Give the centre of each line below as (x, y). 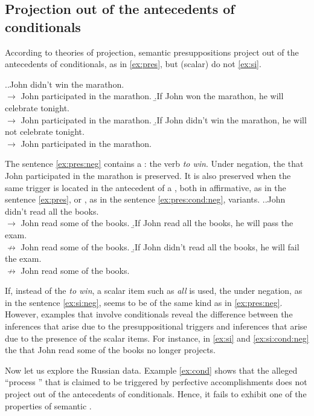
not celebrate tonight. (45, 132)
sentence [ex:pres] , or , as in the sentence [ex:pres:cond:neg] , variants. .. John (145, 199)
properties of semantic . (48, 405)
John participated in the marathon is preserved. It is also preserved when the (148, 175)
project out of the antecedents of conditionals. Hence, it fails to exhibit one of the (156, 394)
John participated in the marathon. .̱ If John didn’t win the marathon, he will (164, 119)
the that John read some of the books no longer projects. (110, 350)
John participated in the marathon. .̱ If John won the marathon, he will (152, 96)
